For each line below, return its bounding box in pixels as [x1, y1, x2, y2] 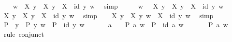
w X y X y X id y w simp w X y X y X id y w [13, 1, 224, 10]
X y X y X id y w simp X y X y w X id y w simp [3, 10, 214, 20]
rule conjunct [3, 29, 44, 39]
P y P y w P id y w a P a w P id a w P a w [3, 20, 228, 30]
